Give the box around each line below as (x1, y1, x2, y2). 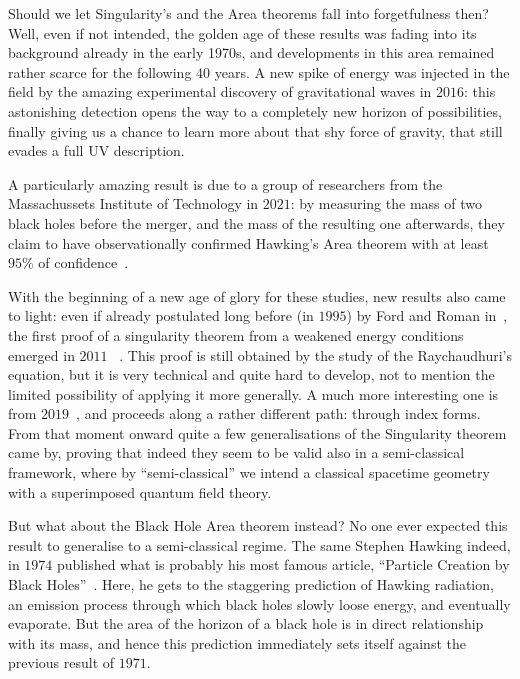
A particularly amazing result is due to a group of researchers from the (8, 173, 443, 194)
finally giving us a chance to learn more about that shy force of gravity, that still (8, 120, 503, 141)
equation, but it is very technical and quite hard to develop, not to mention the (8, 364, 495, 385)
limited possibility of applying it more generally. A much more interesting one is (8, 383, 499, 404)
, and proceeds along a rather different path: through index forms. (76, 403, 481, 424)
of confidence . (38, 252, 129, 273)
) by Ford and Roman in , (346, 305, 508, 326)
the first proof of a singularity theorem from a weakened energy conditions (8, 324, 464, 345)
